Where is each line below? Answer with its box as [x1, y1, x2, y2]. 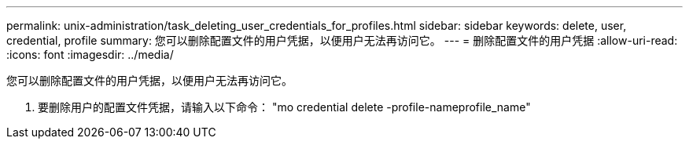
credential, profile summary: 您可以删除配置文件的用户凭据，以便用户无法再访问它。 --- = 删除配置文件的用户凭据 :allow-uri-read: [6, 34, 678, 47]
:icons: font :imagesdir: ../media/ [6, 48, 174, 61]
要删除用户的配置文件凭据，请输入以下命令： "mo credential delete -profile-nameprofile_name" [38, 100, 531, 114]
